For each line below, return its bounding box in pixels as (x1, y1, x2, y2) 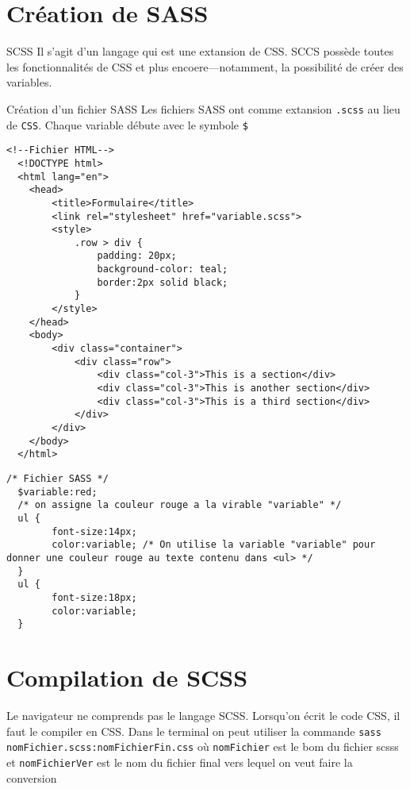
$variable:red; (17, 486, 98, 498)
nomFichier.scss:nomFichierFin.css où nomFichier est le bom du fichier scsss (6, 738, 399, 755)
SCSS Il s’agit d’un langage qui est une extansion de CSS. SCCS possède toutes (6, 43, 394, 60)
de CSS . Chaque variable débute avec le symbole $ (6, 116, 248, 133)
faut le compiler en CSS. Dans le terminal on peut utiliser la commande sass (6, 722, 381, 739)
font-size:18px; (52, 591, 137, 603)
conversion (6, 769, 57, 786)
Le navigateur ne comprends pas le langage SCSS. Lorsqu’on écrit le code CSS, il (6, 706, 400, 723)
